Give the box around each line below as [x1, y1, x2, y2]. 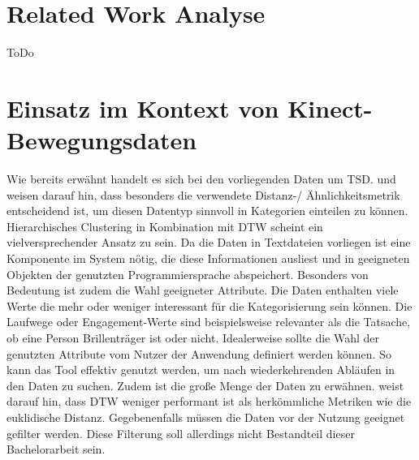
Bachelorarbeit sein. [6, 441, 106, 458]
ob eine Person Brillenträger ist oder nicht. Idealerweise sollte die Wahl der [6, 329, 380, 346]
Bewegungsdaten [6, 123, 197, 157]
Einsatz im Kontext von [6, 91, 279, 124]
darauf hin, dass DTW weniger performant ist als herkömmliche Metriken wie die [6, 393, 412, 410]
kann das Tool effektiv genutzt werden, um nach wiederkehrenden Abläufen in [6, 361, 395, 378]
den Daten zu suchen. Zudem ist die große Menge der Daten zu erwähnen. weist [6, 376, 404, 393]
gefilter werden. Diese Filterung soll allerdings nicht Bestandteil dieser [6, 424, 355, 441]
